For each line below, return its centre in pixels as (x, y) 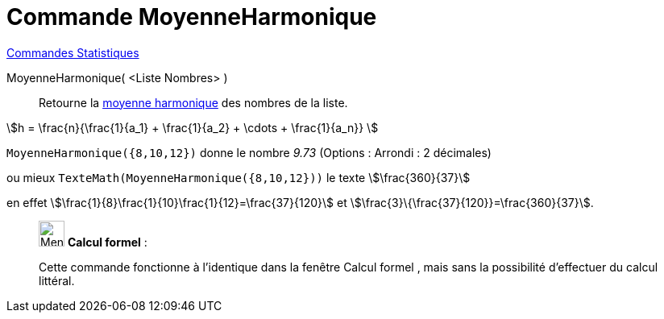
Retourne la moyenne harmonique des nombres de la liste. (193, 102)
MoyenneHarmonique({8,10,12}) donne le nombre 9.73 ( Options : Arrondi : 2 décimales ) (249, 152)
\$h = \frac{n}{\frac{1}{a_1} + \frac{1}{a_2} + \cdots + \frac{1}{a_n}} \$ (193, 127)
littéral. (57, 280)
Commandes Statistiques (73, 52)
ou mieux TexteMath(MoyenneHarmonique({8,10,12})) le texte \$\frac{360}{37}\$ (239, 177)
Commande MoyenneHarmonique (192, 17)
